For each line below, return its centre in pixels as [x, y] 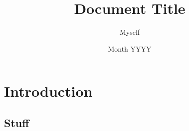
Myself [130, 32]
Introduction [48, 91]
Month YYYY [130, 48]
